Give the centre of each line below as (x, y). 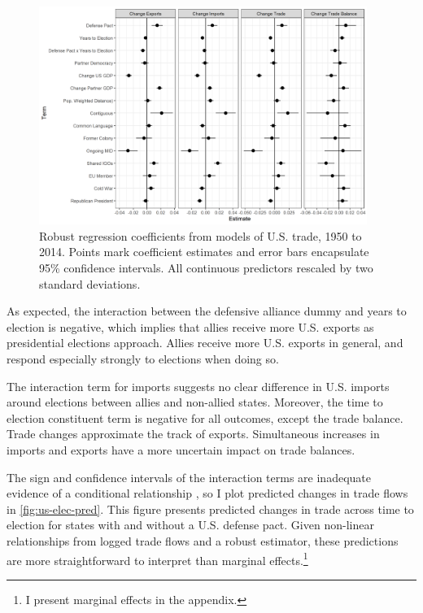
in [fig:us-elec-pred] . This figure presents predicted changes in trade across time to (210, 509)
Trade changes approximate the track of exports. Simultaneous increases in (193, 434)
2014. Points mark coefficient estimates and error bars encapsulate (204, 252)
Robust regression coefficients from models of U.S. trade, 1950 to (201, 235)
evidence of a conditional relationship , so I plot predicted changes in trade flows (207, 493)
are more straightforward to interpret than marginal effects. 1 (157, 559)
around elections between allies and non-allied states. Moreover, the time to (195, 402)
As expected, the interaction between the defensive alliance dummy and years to (207, 311)
